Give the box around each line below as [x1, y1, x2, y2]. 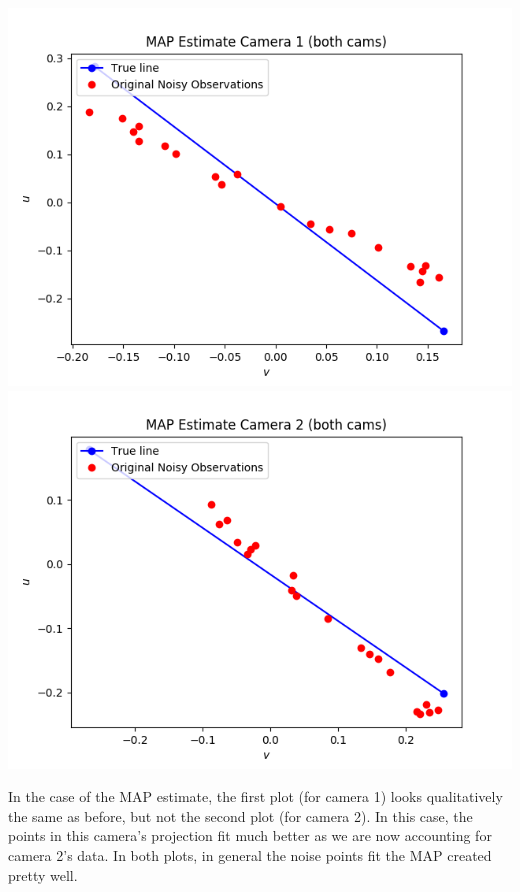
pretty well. [8, 864, 78, 885]
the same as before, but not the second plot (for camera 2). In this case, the [8, 805, 473, 826]
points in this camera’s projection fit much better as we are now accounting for [8, 825, 492, 846]
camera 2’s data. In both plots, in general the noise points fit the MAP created [8, 844, 492, 865]
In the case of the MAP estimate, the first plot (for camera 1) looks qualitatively [8, 786, 503, 807]
